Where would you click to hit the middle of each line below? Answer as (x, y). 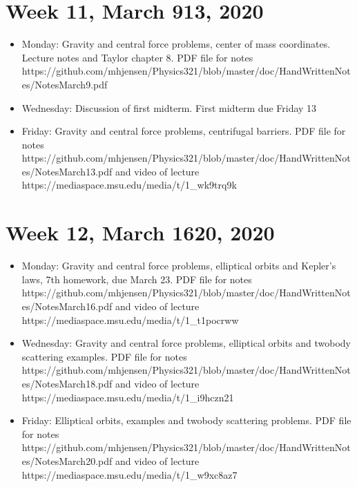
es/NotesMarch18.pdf (67, 383)
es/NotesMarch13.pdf (67, 171)
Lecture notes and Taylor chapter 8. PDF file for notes (137, 57)
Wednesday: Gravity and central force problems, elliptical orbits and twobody (186, 343)
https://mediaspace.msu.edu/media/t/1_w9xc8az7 (129, 474)
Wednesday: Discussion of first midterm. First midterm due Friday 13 (169, 107)
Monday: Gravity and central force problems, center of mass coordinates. (176, 44)
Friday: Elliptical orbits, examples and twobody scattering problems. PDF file (186, 420)
